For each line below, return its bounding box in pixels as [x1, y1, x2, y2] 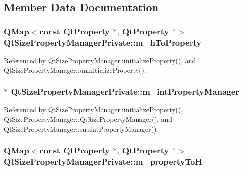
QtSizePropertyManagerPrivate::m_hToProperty [4, 36, 202, 48]
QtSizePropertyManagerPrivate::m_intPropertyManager [11, 85, 240, 98]
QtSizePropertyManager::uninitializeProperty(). [4, 65, 146, 75]
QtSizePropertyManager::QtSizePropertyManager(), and [4, 114, 173, 124]
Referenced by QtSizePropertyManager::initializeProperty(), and [4, 55, 196, 65]
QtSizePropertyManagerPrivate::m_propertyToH [4, 155, 203, 167]
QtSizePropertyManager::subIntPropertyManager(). [4, 123, 158, 134]
